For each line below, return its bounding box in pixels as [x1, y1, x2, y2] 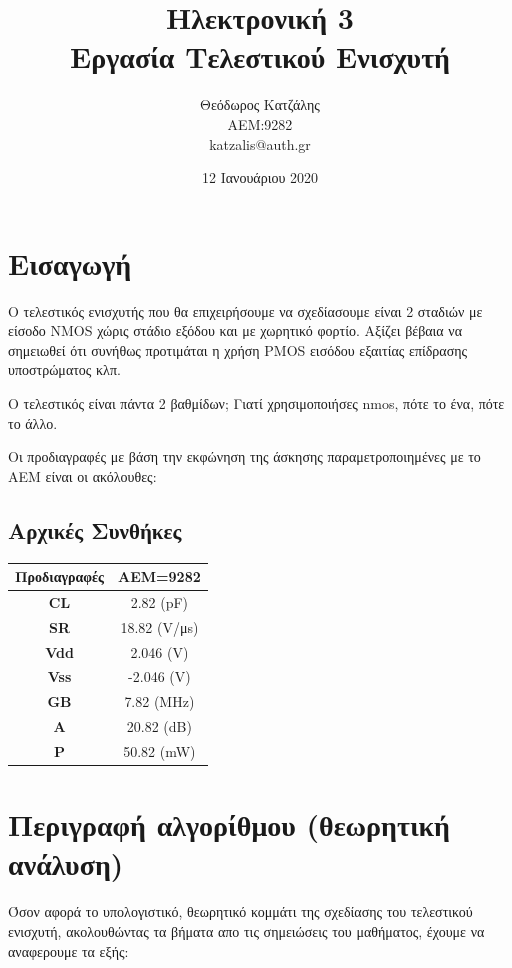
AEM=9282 [118, 566, 201, 587]
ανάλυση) [8, 843, 124, 884]
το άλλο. [8, 412, 58, 433]
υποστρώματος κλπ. [8, 359, 121, 380]
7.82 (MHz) [124, 691, 195, 712]
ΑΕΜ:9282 [227, 113, 293, 134]
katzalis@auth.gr [209, 133, 311, 154]
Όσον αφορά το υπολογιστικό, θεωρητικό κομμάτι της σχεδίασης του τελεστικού [8, 901, 473, 922]
